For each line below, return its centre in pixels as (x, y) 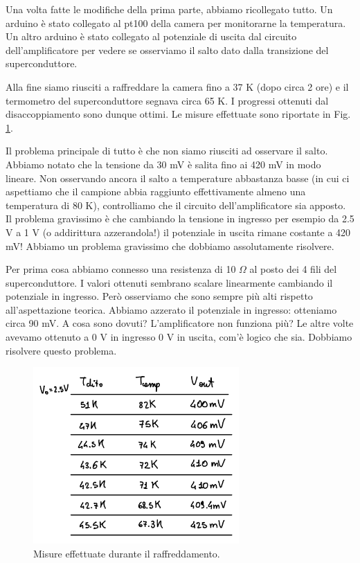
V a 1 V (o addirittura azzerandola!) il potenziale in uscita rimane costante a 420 (178, 232)
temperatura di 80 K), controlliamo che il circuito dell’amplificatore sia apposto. (176, 205)
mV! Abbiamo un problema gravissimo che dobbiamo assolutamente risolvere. (170, 245)
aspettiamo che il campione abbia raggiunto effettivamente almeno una (156, 191)
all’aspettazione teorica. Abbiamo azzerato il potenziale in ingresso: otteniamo (171, 309)
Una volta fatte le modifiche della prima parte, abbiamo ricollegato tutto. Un (169, 9)
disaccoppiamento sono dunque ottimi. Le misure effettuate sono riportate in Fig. (178, 114)
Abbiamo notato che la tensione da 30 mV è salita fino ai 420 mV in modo (163, 164)
